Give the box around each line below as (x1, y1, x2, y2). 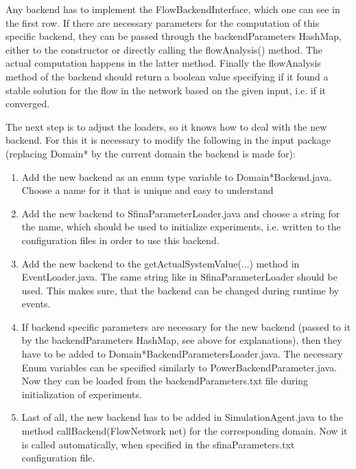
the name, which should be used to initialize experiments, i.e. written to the (21, 219, 341, 234)
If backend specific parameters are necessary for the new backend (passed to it (21, 319, 351, 334)
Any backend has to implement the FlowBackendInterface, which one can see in (5, 2, 340, 16)
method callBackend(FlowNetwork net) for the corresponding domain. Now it (21, 424, 348, 438)
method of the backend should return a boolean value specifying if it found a (5, 69, 329, 83)
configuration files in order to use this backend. (21, 232, 219, 247)
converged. (5, 96, 50, 111)
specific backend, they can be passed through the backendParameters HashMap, (5, 29, 342, 43)
